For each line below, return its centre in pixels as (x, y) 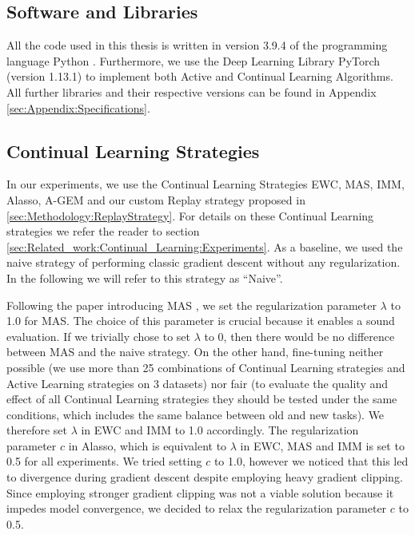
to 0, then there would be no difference (299, 336)
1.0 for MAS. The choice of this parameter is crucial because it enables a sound (201, 321)
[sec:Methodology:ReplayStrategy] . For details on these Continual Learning (190, 215)
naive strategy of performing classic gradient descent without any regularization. (204, 262)
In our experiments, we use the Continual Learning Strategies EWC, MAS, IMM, (206, 184)
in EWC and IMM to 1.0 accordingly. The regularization (220, 430)
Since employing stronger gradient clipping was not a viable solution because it (200, 492)
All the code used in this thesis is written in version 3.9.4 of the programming (197, 45)
